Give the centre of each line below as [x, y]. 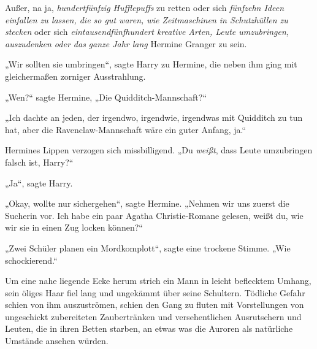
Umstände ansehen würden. [57, 341]
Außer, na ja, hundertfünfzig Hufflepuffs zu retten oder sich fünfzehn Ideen [145, 7]
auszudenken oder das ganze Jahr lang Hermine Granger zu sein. [126, 43]
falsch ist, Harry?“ [39, 162]
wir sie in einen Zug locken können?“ [74, 227]
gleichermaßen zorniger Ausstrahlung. [75, 76]
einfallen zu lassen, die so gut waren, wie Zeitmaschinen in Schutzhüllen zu [147, 19]
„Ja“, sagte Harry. [39, 182]
